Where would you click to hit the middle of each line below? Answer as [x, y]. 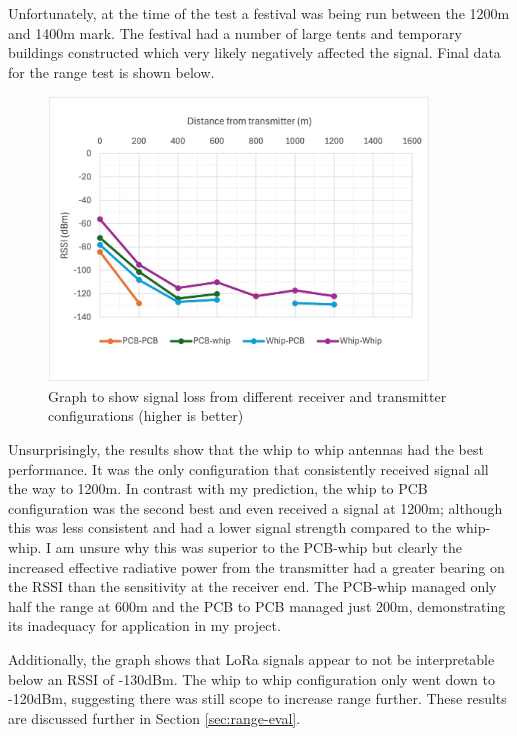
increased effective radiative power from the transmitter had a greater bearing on [256, 566]
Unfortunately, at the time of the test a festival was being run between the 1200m [259, 13]
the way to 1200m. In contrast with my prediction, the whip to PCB [218, 488]
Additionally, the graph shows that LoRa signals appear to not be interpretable [251, 658]
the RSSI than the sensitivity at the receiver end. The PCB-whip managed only [252, 586]
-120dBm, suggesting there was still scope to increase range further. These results [257, 698]
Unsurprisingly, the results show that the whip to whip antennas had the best [246, 448]
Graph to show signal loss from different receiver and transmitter [247, 395]
